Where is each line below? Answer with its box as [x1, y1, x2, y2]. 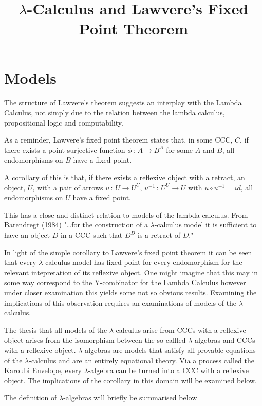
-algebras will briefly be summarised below [63, 392, 197, 403]
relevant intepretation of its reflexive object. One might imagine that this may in [4, 267, 258, 277]
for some [166, 144, 193, 155]
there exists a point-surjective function [4, 144, 125, 155]
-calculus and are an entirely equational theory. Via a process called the [29, 355, 254, 365]
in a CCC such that [60, 230, 123, 240]
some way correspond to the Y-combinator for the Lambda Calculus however [4, 277, 246, 288]
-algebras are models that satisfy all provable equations [82, 344, 256, 355]
